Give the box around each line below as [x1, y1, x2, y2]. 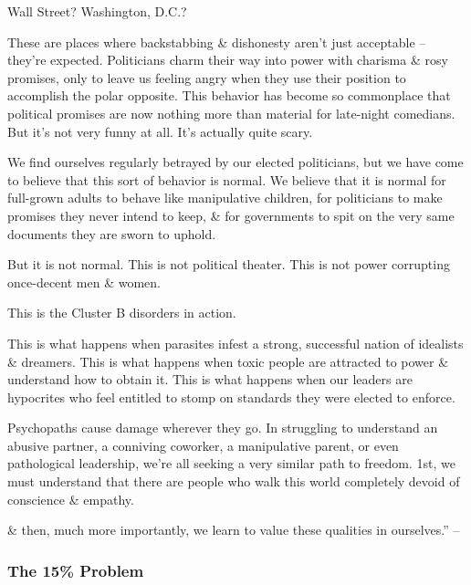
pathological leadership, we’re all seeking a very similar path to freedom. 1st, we [7, 454, 455, 473]
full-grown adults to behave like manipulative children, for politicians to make [7, 188, 443, 207]
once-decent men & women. [7, 272, 161, 291]
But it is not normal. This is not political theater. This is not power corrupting [7, 255, 450, 274]
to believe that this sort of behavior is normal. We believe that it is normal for [7, 170, 446, 189]
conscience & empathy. [7, 489, 134, 508]
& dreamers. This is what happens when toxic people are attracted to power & [7, 351, 449, 371]
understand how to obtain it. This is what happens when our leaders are [7, 370, 413, 389]
